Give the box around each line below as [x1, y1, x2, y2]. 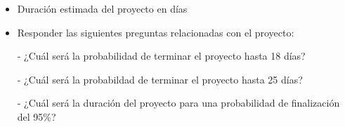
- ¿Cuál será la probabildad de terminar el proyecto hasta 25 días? [17, 72, 303, 86]
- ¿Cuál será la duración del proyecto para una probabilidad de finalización [17, 95, 340, 110]
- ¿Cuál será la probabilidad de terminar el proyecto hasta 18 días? [17, 48, 306, 63]
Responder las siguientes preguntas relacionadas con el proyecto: [17, 25, 294, 39]
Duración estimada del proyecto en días [17, 1, 188, 15]
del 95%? [17, 109, 56, 123]
